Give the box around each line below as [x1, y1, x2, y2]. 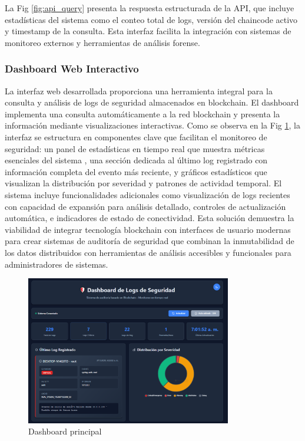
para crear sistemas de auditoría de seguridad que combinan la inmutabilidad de [5, 235, 294, 247]
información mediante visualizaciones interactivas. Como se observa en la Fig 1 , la [5, 119, 300, 131]
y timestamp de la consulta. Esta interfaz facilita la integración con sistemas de [5, 25, 291, 37]
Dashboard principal [28, 425, 102, 437]
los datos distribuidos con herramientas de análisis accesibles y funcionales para [5, 246, 291, 258]
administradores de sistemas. [5, 258, 108, 270]
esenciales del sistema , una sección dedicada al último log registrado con [5, 154, 268, 166]
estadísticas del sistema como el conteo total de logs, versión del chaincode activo [5, 13, 298, 25]
